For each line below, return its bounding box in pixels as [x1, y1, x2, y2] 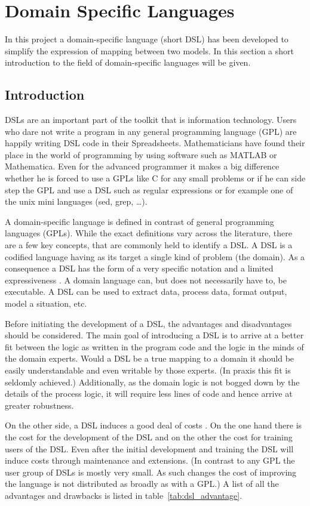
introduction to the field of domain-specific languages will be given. [5, 56, 251, 69]
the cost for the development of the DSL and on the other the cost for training [5, 430, 293, 443]
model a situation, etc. [5, 297, 87, 310]
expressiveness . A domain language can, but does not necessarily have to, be [5, 273, 287, 286]
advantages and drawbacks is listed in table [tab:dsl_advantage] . [5, 489, 243, 501]
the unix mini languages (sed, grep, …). [5, 195, 148, 208]
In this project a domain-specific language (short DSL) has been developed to [5, 33, 288, 45]
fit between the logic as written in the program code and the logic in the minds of [5, 340, 304, 353]
